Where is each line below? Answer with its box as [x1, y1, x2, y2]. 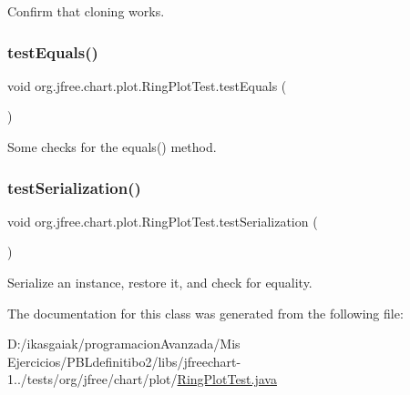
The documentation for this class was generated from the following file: [7, 303, 404, 322]
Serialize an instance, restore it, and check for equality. [7, 273, 313, 291]
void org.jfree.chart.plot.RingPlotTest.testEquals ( [7, 76, 287, 95]
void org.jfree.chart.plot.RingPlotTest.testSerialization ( [7, 211, 318, 230]
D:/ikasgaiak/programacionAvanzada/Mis [7, 334, 241, 353]
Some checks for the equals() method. [7, 137, 217, 156]
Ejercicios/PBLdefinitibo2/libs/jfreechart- [7, 351, 241, 370]
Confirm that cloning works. [7, 2, 165, 20]
